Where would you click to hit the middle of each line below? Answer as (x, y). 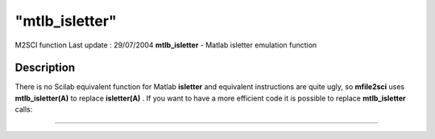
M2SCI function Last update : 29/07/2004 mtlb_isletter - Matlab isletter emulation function (166, 45)
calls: (24, 109)
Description (45, 68)
